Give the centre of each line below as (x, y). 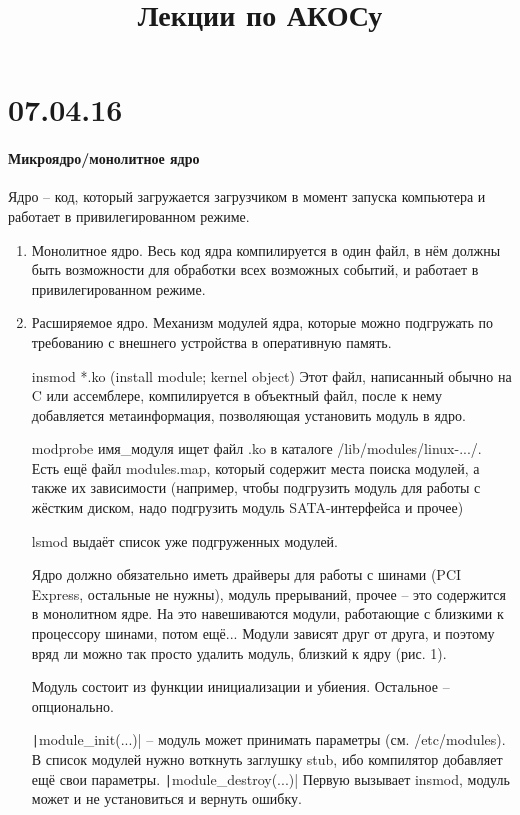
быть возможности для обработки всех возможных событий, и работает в (255, 269)
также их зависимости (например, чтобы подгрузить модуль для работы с (256, 487)
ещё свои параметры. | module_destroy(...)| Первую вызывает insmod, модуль (270, 778)
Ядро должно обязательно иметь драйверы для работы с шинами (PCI (246, 574)
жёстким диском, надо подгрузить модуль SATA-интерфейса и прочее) (247, 507)
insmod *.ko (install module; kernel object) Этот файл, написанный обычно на (271, 375)
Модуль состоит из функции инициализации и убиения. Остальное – (240, 686)
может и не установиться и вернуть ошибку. (166, 798)
